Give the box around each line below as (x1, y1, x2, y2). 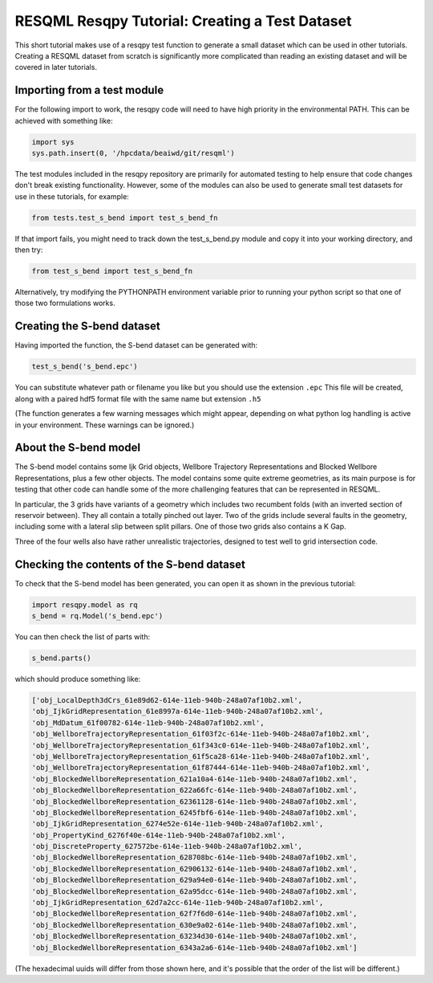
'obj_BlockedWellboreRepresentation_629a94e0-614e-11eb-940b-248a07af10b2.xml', (31, 875, 358, 885)
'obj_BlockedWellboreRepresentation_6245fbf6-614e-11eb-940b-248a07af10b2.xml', (31, 808, 358, 817)
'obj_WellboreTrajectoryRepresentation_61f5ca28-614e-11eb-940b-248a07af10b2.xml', (31, 752, 370, 761)
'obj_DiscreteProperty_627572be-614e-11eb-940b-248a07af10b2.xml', (31, 842, 303, 851)
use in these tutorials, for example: (14, 191, 130, 201)
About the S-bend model (14, 441, 140, 455)
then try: (14, 245, 43, 255)
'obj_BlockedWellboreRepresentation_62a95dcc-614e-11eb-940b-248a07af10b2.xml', (31, 887, 358, 895)
